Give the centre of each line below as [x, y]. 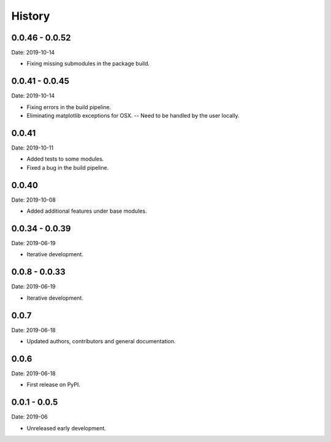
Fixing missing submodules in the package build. [88, 64]
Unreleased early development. [67, 428]
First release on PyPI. [54, 385]
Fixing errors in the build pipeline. [69, 107]
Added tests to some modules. [65, 159]
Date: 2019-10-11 [32, 148]
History [31, 16]
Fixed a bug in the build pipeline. [68, 167]
